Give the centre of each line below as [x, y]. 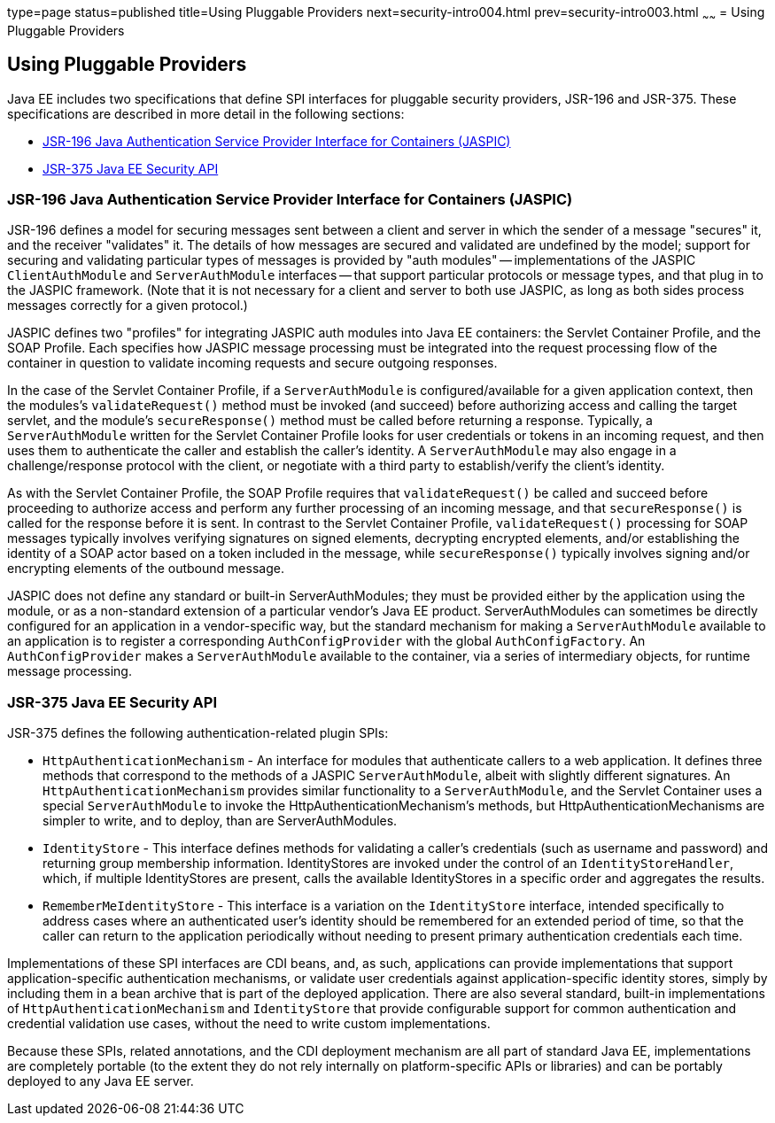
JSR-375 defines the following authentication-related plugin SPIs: [198, 733]
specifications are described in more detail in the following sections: [206, 113]
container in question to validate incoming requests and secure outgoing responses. [252, 363]
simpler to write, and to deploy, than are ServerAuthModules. [220, 821]
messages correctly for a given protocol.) [128, 306]
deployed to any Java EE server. [101, 1081]
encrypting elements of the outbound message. [146, 569]
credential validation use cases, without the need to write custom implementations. [249, 1024]
